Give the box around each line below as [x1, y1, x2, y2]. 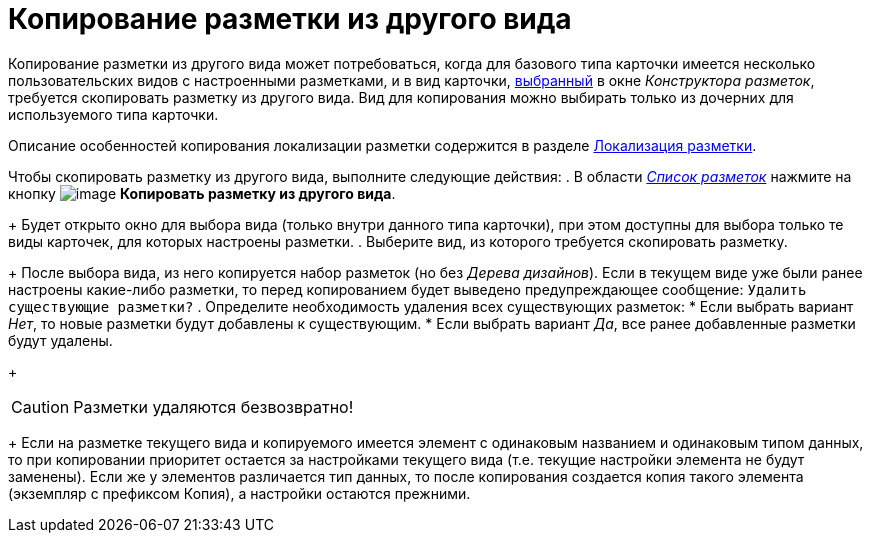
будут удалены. [8, 331, 113, 349]
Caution [11, 396, 70, 417]
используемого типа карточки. [8, 105, 219, 123]
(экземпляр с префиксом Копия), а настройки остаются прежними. [8, 484, 471, 502]
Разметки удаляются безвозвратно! [73, 396, 354, 417]
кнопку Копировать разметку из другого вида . [8, 184, 396, 202]
